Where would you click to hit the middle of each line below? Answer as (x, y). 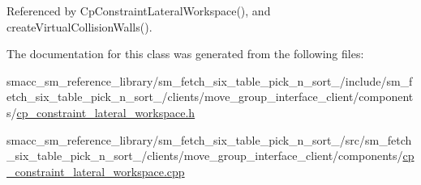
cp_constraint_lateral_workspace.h (106, 112)
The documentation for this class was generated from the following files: (185, 54)
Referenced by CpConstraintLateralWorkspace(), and (139, 11)
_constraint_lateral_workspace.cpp (96, 171)
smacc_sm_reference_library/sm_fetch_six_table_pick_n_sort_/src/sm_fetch (209, 139)
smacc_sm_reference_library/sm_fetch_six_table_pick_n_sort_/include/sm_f (210, 80)
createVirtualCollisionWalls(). (79, 26)
